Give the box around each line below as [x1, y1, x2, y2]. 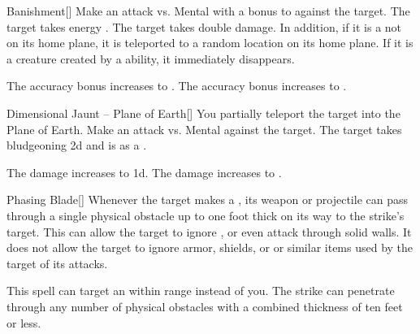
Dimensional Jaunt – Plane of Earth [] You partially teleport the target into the [6, 104, 401, 121]
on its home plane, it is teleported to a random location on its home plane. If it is [6, 34, 414, 51]
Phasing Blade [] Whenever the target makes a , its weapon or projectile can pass [6, 191, 409, 208]
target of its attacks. [6, 254, 108, 271]
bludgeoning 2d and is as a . [6, 137, 147, 154]
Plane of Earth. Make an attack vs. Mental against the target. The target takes [6, 120, 402, 137]
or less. [6, 314, 41, 331]
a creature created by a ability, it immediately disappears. [6, 50, 295, 67]
